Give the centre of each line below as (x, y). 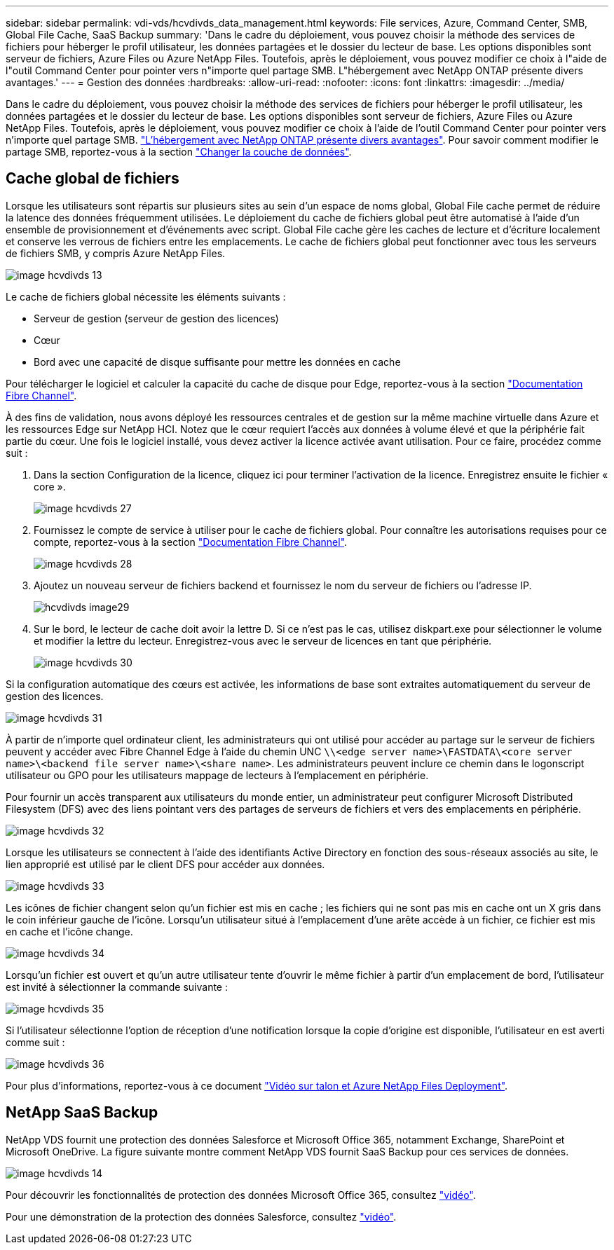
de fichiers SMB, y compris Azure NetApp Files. (116, 253)
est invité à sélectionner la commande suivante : (117, 987)
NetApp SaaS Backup (82, 1113)
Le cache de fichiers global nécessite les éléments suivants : (146, 296)
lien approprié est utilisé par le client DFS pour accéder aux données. (165, 864)
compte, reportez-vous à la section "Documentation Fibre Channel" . (191, 542)
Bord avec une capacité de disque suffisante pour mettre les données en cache (217, 362)
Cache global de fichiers (93, 179)
